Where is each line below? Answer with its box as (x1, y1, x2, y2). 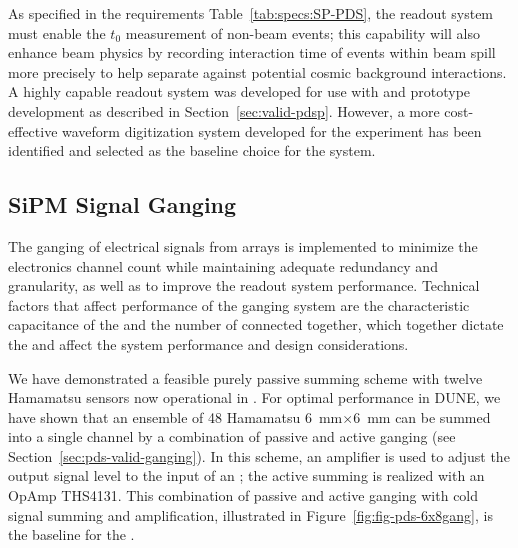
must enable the (8, 22, 106, 43)
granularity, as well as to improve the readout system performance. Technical (8, 275, 480, 296)
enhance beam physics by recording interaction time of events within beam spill (8, 42, 496, 63)
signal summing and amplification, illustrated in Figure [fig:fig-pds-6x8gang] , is (8, 504, 493, 525)
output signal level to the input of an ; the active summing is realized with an (8, 465, 485, 486)
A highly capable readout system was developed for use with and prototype (8, 81, 471, 102)
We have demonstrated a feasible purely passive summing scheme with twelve (8, 367, 483, 388)
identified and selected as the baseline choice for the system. (8, 140, 376, 161)
